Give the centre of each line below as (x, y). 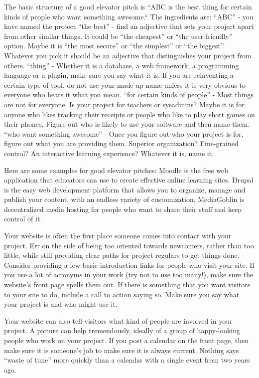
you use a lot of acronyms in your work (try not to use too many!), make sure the (129, 275)
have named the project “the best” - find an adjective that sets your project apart (129, 26)
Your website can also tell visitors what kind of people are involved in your (118, 320)
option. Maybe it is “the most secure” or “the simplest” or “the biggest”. (115, 46)
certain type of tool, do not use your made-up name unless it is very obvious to (125, 85)
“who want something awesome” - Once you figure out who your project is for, (124, 133)
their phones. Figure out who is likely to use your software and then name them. (127, 124)
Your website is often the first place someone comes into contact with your (118, 236)
